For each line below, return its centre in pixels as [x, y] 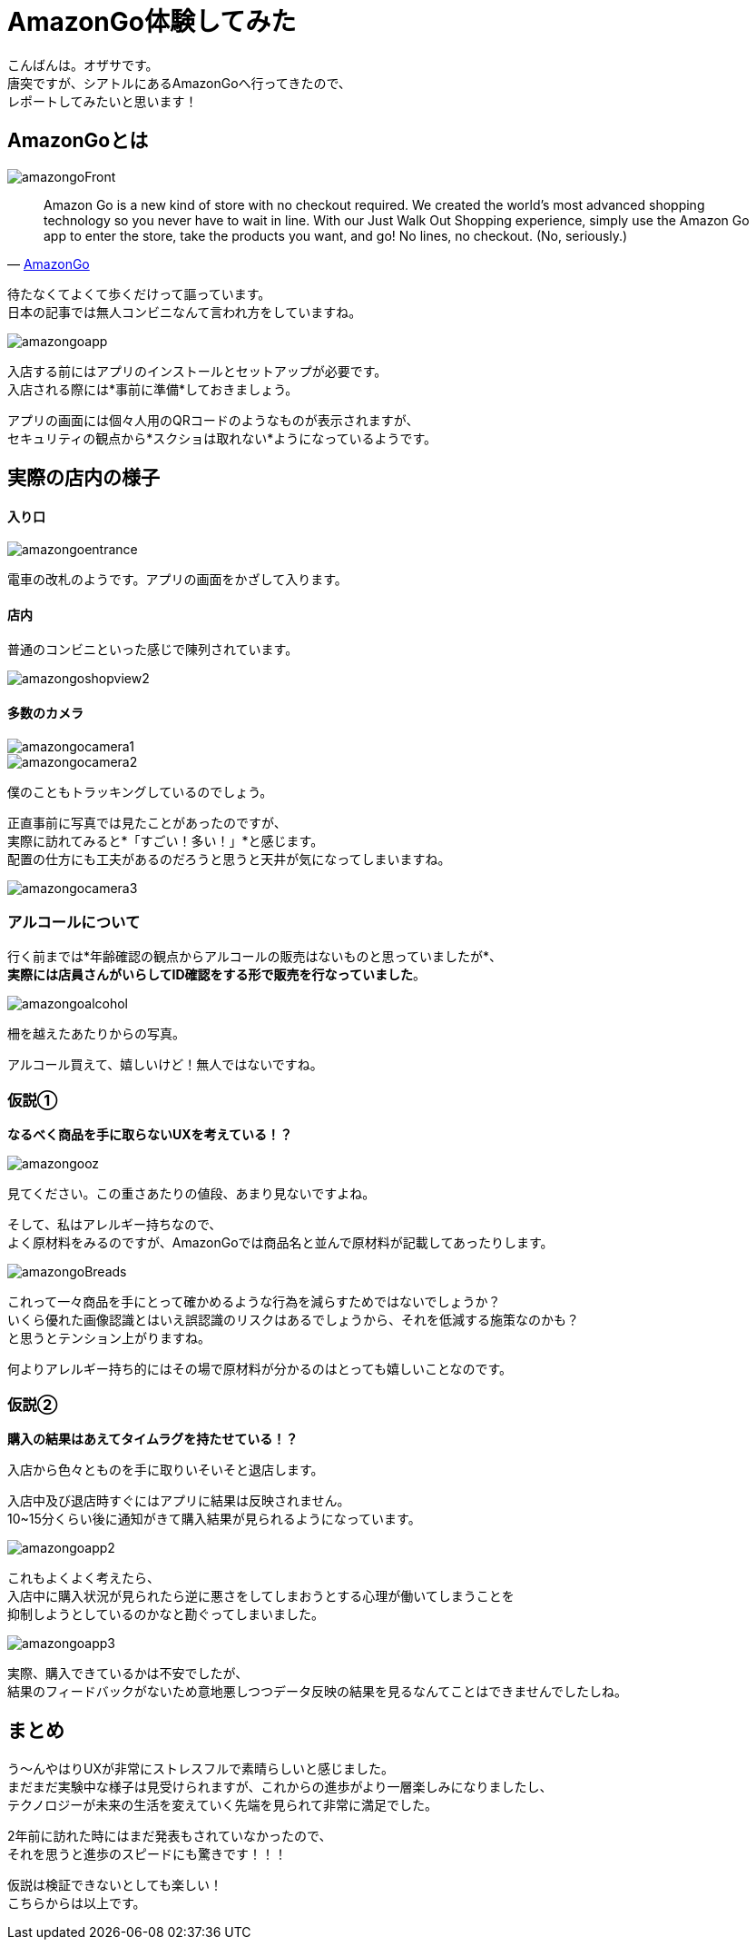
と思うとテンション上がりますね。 [109, 1338]
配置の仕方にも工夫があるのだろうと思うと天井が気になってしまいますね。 [229, 859]
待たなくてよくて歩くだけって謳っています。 [139, 293]
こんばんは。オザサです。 [83, 65]
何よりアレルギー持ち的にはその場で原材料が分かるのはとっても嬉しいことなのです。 [260, 1369]
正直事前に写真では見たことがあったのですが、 [147, 822]
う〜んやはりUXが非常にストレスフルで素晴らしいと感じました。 [201, 1768]
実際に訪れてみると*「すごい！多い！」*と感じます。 [166, 840]
